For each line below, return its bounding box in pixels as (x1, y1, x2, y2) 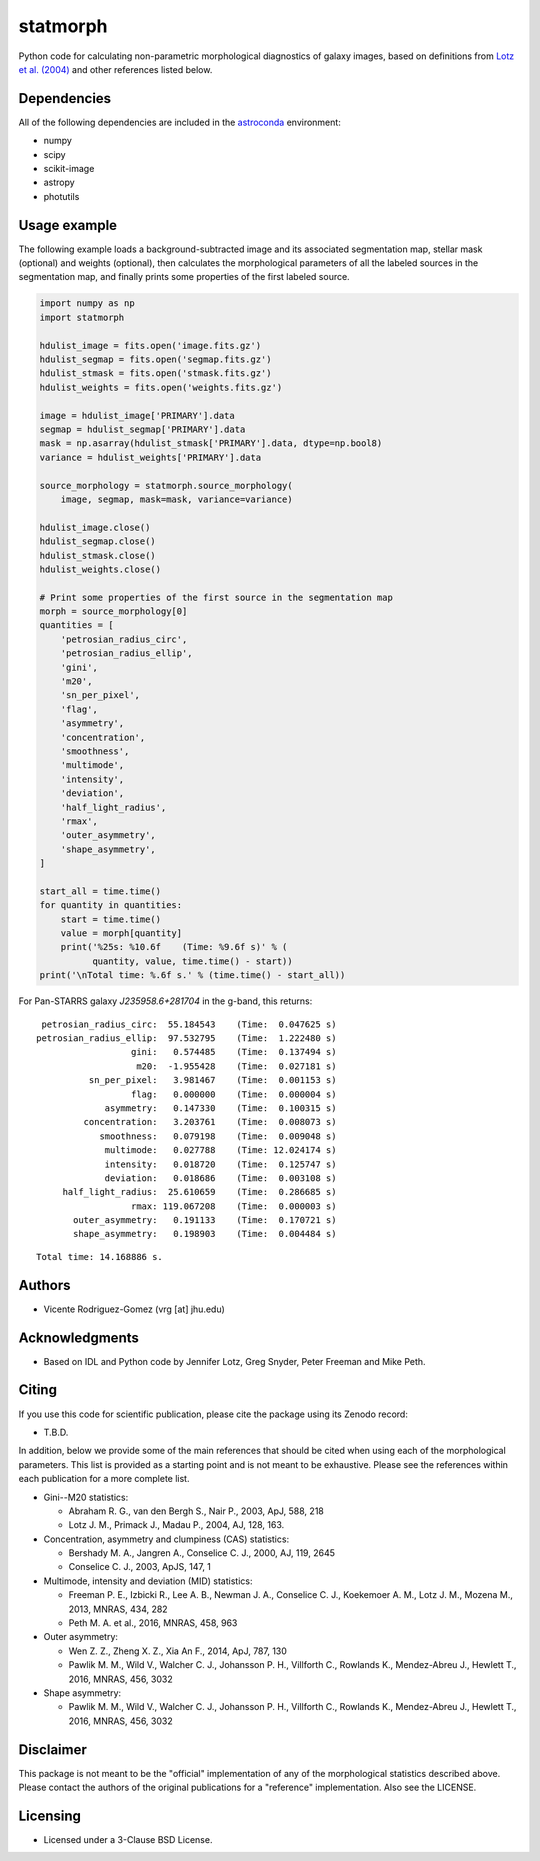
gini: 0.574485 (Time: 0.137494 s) (130, 1046, 337, 1058)
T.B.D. (43, 1426, 69, 1438)
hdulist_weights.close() (39, 563, 162, 575)
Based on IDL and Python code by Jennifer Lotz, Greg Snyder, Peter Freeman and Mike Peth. (43, 1355, 426, 1367)
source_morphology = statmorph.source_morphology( (39, 480, 294, 491)
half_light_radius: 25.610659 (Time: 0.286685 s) (62, 1186, 337, 1198)
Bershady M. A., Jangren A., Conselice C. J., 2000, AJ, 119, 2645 (68, 1547, 335, 1559)
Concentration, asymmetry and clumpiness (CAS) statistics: (43, 1533, 290, 1545)
